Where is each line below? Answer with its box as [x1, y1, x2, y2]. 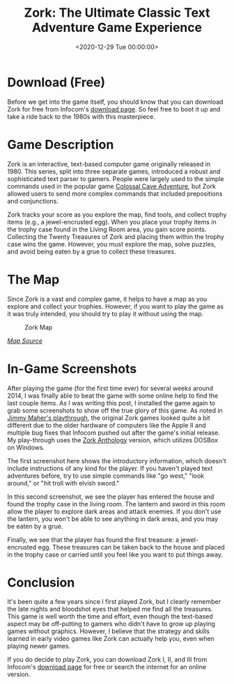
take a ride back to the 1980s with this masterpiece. [7, 112, 155, 121]
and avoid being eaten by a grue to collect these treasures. [7, 247, 176, 256]
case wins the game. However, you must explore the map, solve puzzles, [7, 240, 216, 248]
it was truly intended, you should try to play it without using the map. [7, 309, 204, 318]
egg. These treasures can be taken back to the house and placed [38, 543, 225, 551]
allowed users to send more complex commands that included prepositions [7, 189, 223, 198]
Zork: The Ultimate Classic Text [24, 5, 210, 21]
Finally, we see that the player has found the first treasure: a [7, 535, 180, 544]
